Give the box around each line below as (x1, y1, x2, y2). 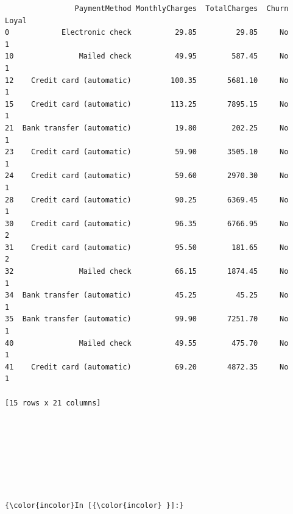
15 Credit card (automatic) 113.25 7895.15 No (5, 99, 289, 109)
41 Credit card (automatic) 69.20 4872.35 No (5, 362, 289, 371)
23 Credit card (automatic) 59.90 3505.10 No (5, 148, 289, 157)
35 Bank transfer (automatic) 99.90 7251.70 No (5, 315, 289, 324)
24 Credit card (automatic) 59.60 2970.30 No (5, 171, 289, 180)
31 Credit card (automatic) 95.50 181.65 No (5, 243, 289, 252)
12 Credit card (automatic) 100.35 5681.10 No (5, 76, 289, 85)
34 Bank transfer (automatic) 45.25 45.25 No (5, 291, 289, 300)
